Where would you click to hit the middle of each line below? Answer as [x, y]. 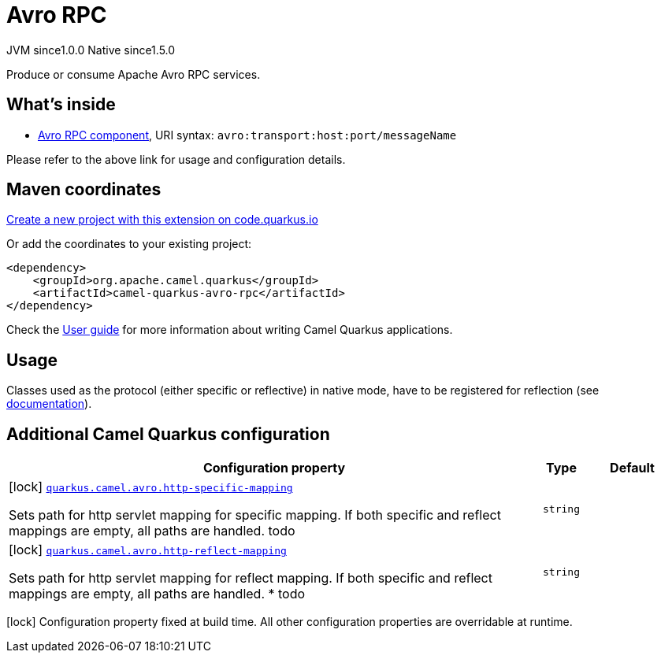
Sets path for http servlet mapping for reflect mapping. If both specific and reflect [251, 578]
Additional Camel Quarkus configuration [168, 434]
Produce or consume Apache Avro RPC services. [134, 74]
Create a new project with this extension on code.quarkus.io [162, 220]
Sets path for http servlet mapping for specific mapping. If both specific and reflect [255, 515]
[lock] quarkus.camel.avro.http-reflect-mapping [148, 550]
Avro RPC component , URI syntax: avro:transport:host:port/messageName [247, 135]
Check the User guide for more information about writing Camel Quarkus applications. [230, 330]
